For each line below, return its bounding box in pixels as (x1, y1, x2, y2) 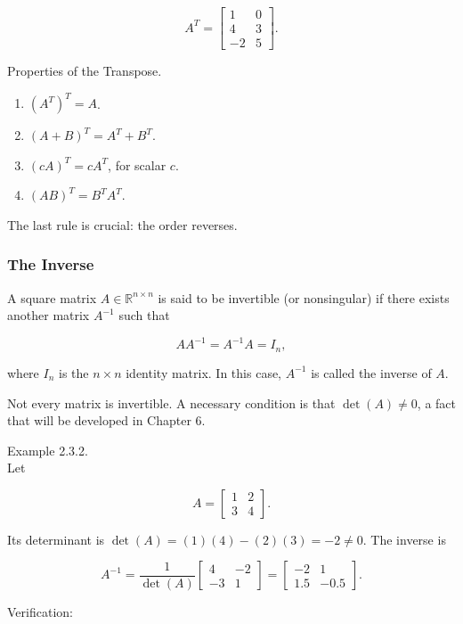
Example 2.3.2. (7, 440, 88, 459)
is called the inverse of (311, 363, 432, 382)
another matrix (7, 306, 90, 324)
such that (118, 306, 170, 324)
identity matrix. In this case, (126, 363, 282, 382)
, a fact (417, 393, 457, 412)
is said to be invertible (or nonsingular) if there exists (158, 288, 450, 307)
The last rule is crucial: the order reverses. (7, 215, 238, 234)
